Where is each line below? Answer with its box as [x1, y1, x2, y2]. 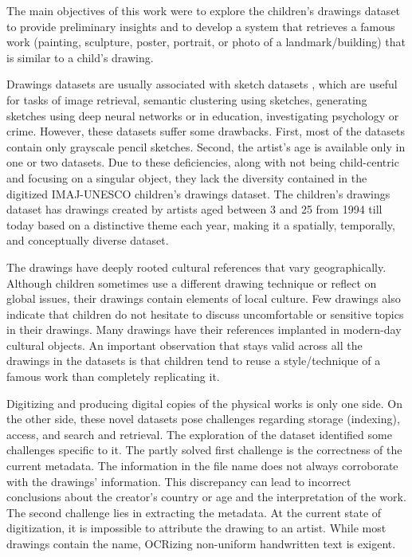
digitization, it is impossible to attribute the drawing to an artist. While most [6, 520, 386, 536]
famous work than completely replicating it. [6, 368, 220, 385]
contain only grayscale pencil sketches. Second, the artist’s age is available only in [6, 138, 406, 155]
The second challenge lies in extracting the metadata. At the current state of [6, 504, 382, 520]
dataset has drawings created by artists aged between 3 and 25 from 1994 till [6, 201, 383, 218]
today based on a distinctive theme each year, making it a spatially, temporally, [6, 216, 395, 233]
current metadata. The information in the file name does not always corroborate [6, 457, 398, 474]
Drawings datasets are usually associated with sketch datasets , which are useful [6, 76, 398, 92]
